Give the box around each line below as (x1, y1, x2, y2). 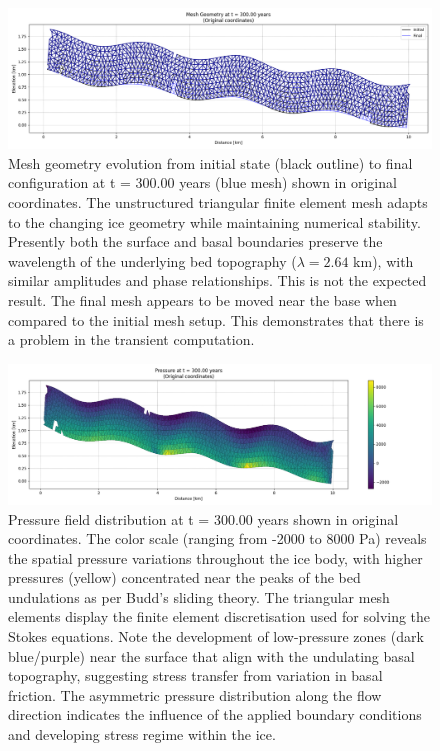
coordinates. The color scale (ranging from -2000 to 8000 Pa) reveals (8, 528, 427, 549)
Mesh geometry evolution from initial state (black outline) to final (8, 152, 413, 173)
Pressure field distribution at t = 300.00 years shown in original (8, 508, 399, 529)
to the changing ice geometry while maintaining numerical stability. (8, 211, 421, 232)
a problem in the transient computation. (8, 329, 255, 350)
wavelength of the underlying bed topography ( (8, 250, 297, 271)
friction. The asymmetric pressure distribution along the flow (8, 684, 382, 705)
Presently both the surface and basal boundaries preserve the (8, 231, 383, 252)
